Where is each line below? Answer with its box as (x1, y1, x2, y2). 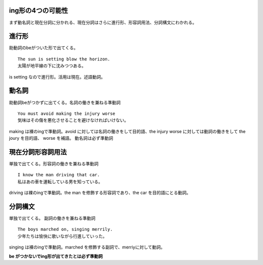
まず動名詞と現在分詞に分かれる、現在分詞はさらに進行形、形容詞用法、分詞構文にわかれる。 (9, 19, 197, 25)
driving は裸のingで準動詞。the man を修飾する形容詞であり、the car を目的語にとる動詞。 (9, 190, 191, 196)
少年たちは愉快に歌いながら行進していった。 (18, 233, 107, 239)
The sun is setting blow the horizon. (18, 56, 111, 62)
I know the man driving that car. (18, 172, 100, 178)
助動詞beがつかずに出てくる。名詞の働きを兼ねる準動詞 (9, 99, 121, 105)
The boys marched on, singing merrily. (18, 227, 113, 232)
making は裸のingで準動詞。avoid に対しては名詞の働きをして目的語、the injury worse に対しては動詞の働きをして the (9, 128, 246, 134)
